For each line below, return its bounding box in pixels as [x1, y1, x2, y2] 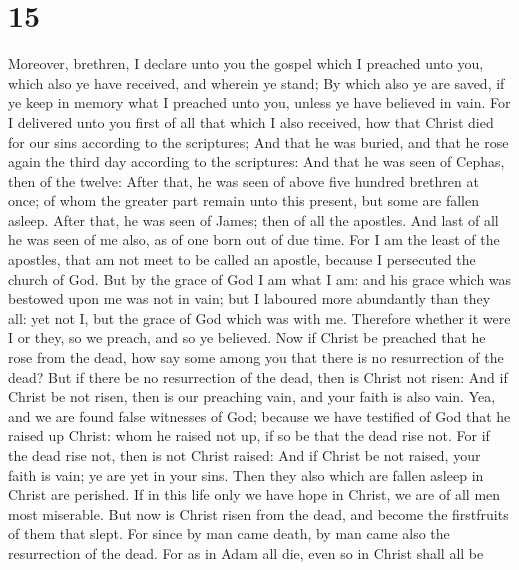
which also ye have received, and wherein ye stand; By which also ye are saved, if [8, 72, 505, 93]
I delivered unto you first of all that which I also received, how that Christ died [8, 111, 494, 132]
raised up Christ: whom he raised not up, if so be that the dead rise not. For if [8, 425, 490, 446]
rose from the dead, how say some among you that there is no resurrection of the [8, 347, 504, 368]
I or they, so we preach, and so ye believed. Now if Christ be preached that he [8, 327, 486, 348]
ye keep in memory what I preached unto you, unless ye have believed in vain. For [8, 92, 511, 113]
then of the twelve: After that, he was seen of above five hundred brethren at [8, 170, 479, 191]
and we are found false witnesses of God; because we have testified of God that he [8, 405, 511, 426]
